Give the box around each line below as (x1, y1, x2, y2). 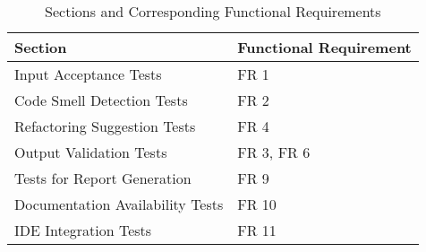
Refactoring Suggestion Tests (14, 116, 196, 136)
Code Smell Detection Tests (14, 90, 188, 110)
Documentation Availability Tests (14, 194, 224, 214)
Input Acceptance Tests (14, 64, 162, 84)
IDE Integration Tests (14, 220, 152, 240)
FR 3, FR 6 (237, 142, 311, 162)
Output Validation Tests (14, 142, 167, 162)
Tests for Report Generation (14, 168, 192, 188)
